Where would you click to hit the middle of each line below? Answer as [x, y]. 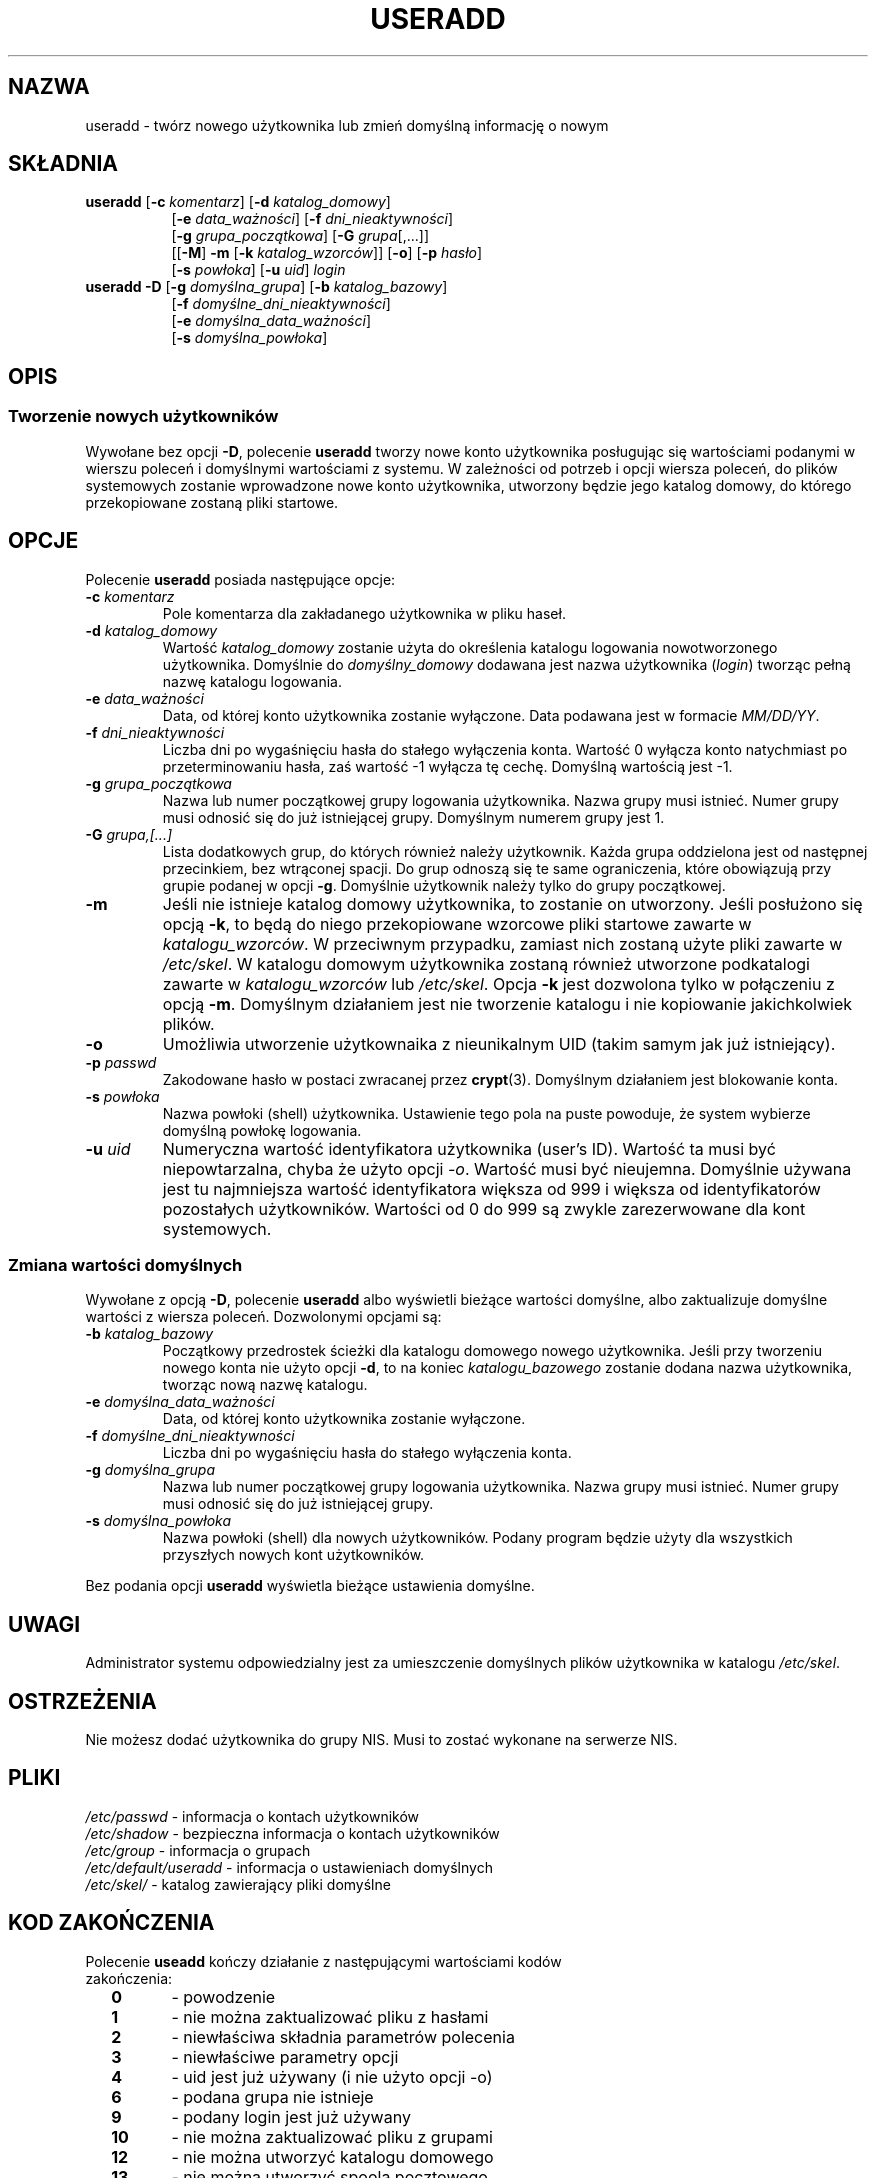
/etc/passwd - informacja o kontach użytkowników [252, 1816]
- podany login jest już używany [291, 2116]
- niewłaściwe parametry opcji [285, 2056]
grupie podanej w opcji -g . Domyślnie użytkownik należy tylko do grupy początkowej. [444, 885]
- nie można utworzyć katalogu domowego [332, 2156]
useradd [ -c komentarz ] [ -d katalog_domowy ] [238, 202]
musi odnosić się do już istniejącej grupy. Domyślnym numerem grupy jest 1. [413, 817]
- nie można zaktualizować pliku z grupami [332, 2136]
